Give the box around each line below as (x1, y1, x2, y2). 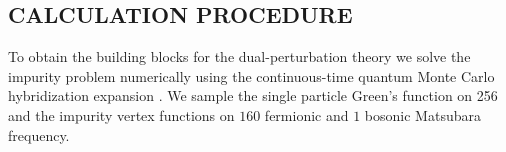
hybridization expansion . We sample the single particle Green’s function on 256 (8, 85, 498, 106)
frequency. (8, 124, 70, 145)
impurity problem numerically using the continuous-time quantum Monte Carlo (8, 65, 495, 86)
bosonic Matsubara (364, 104, 481, 125)
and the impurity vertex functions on (8, 104, 235, 125)
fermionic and (264, 104, 349, 125)
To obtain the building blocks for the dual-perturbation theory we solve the (8, 46, 471, 67)
